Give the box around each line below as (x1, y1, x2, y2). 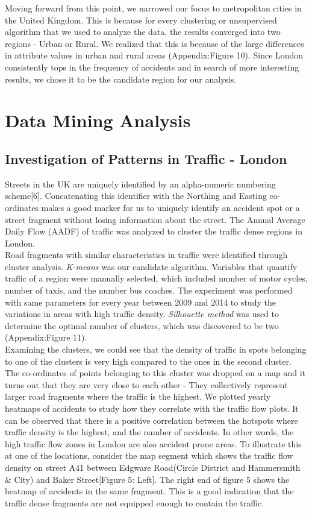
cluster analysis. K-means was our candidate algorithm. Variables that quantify (5, 260, 298, 272)
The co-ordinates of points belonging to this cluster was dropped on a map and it (5, 367, 306, 379)
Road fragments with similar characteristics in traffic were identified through (5, 248, 288, 261)
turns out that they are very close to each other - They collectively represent (5, 378, 288, 391)
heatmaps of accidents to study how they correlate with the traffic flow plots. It (5, 402, 299, 415)
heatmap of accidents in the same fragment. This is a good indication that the (5, 485, 294, 497)
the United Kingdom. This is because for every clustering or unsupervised (5, 13, 277, 26)
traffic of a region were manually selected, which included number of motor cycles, (5, 272, 308, 285)
